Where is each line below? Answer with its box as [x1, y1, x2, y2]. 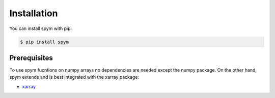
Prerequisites [9, 53, 53, 62]
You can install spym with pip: [9, 25, 72, 31]
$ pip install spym [20, 39, 69, 45]
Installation [9, 8, 58, 19]
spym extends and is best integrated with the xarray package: [9, 74, 140, 80]
